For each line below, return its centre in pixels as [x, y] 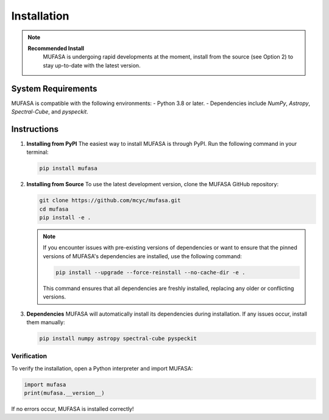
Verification [29, 356]
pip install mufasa [68, 168]
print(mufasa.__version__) [64, 393]
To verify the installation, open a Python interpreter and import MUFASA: [102, 368]
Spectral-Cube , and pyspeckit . [50, 112]
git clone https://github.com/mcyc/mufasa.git [110, 201]
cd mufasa [54, 209]
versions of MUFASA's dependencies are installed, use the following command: [142, 256]
